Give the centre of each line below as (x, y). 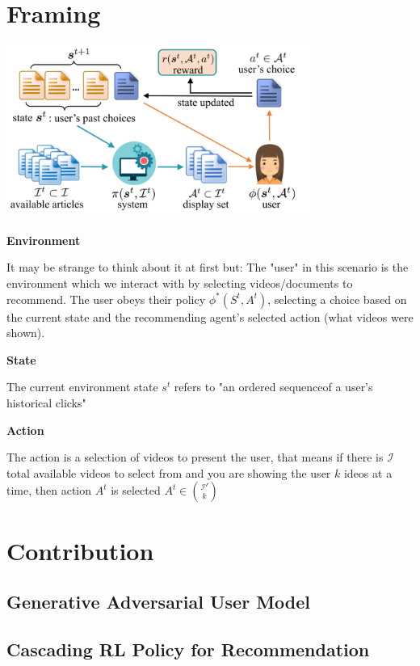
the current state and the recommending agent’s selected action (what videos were (210, 316)
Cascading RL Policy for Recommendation (188, 649)
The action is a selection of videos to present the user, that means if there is (195, 457)
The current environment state (82, 387)
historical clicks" (46, 402)
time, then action (49, 490)
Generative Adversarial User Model (159, 602)
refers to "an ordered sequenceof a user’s (273, 387)
